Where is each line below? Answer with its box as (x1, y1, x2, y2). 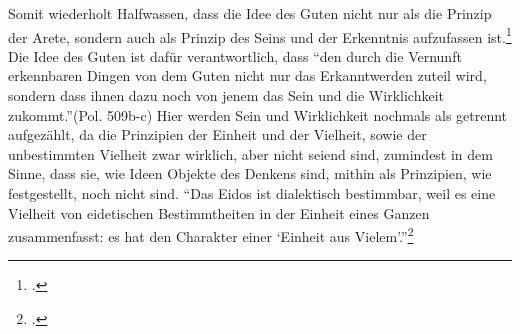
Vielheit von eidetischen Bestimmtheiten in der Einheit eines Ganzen (8, 202, 430, 223)
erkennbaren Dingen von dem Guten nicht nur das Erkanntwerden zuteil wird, (8, 65, 487, 86)
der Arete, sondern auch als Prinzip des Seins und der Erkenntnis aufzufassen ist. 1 (8, 23, 512, 47)
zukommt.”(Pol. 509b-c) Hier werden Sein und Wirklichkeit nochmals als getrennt (8, 104, 508, 125)
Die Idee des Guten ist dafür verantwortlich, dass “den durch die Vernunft (8, 45, 462, 66)
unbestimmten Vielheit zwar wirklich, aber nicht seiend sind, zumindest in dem (8, 143, 493, 164)
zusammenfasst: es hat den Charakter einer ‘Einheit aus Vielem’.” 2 (8, 223, 414, 246)
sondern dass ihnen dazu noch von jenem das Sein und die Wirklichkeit (8, 85, 444, 106)
